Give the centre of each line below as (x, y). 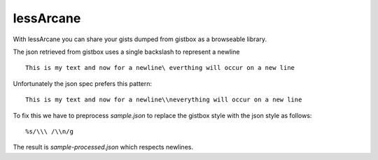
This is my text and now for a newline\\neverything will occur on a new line (164, 100)
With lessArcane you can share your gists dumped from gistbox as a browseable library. (140, 39)
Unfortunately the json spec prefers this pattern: (83, 83)
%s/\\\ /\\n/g (49, 131)
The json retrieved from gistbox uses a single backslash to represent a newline (126, 52)
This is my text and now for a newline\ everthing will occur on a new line (160, 68)
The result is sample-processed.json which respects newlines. (103, 147)
